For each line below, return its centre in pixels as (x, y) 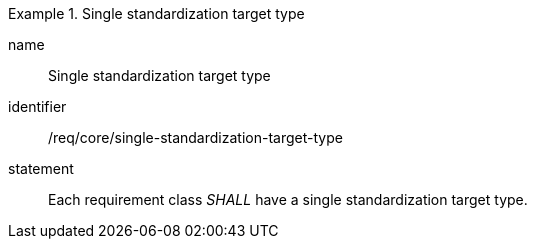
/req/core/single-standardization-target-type (195, 137)
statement (41, 168)
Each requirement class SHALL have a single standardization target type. (288, 199)
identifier (37, 106)
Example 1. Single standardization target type (156, 13)
